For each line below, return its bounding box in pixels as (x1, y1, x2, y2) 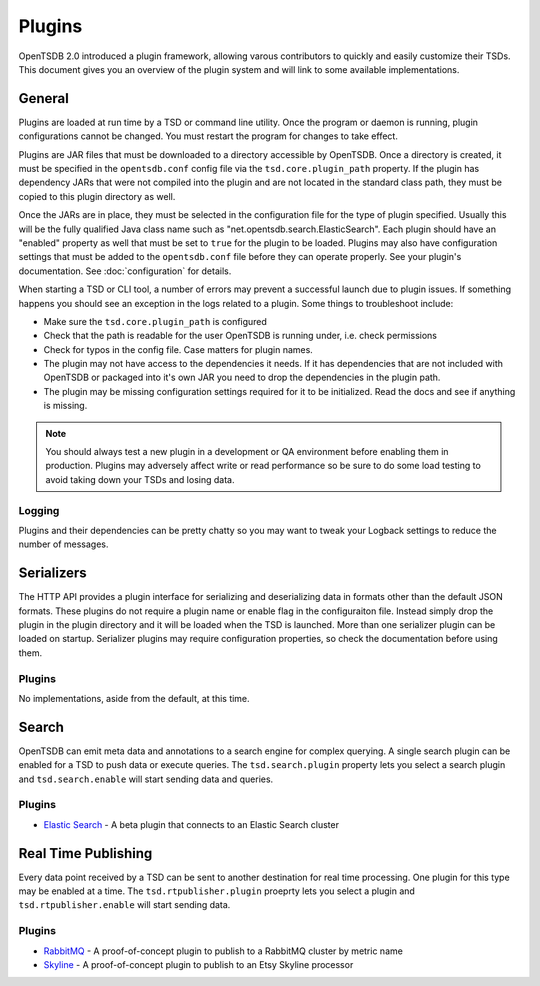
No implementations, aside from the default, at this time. (18, 692, 250, 704)
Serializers (18, 565, 87, 582)
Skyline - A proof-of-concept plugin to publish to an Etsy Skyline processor (43, 959, 354, 971)
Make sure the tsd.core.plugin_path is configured (43, 315, 267, 327)
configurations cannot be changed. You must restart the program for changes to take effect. (18, 130, 399, 142)
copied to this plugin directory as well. (18, 190, 176, 202)
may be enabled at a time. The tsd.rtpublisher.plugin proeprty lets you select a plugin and (18, 885, 415, 897)
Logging (18, 503, 60, 517)
